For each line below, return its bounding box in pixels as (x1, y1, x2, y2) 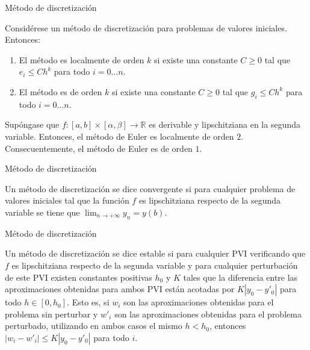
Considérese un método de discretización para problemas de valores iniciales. (5, 21, 287, 34)
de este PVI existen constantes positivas (5, 270, 152, 283)
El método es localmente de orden (19, 53, 144, 66)
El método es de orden (19, 85, 102, 98)
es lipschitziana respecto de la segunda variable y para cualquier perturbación (11, 258, 298, 271)
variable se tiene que (5, 205, 80, 218)
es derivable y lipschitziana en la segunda (149, 118, 300, 131)
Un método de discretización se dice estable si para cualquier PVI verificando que (5, 247, 306, 260)
